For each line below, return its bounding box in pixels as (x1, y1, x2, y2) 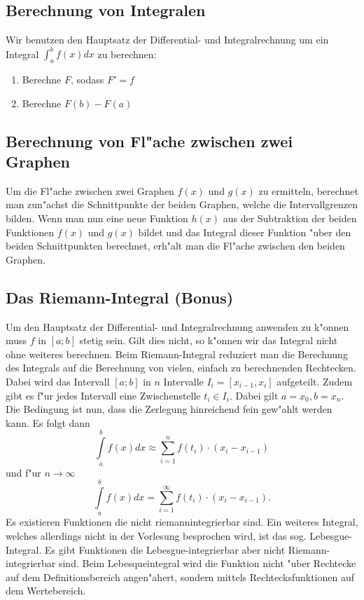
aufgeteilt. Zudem (276, 374, 353, 389)
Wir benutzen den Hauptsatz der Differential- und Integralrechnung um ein (6, 32, 329, 47)
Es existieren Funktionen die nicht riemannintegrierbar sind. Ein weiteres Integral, (6, 514, 358, 529)
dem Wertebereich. (6, 583, 86, 598)
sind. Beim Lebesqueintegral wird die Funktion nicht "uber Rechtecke (58, 556, 356, 571)
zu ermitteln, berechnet (258, 183, 358, 198)
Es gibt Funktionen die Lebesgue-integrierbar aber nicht (45, 542, 286, 557)
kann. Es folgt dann (6, 415, 90, 430)
